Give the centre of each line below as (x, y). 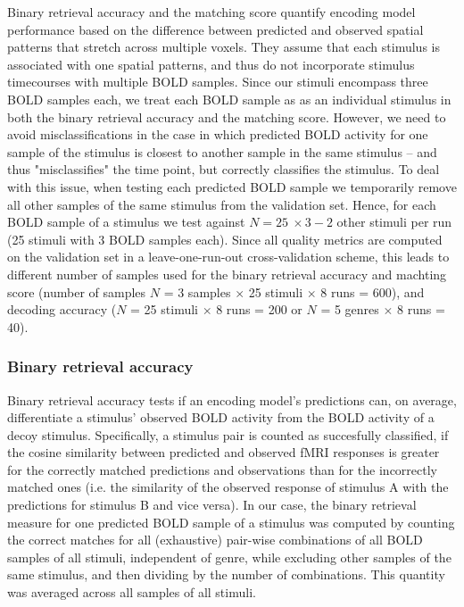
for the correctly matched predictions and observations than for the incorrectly (223, 469)
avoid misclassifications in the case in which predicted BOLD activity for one (218, 134)
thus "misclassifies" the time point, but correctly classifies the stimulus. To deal (224, 169)
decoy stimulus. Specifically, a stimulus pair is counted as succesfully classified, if (228, 434)
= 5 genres (350, 309)
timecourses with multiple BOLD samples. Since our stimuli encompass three (218, 82)
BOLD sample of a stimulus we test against (126, 222)
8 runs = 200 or (259, 309)
